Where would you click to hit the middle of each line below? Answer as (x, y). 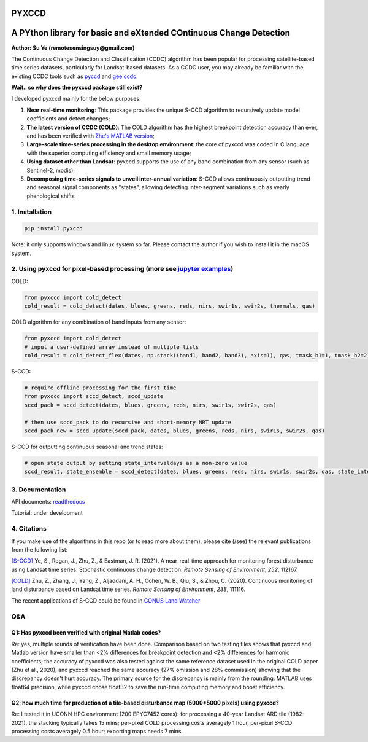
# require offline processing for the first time (100, 388)
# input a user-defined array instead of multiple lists (112, 347)
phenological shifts (51, 196)
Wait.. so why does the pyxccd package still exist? (77, 88)
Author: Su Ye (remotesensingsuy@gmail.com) (73, 48)
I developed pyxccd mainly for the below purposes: (76, 99)
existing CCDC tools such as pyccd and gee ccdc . (75, 76)
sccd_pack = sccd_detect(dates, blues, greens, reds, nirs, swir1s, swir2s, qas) (151, 405)
